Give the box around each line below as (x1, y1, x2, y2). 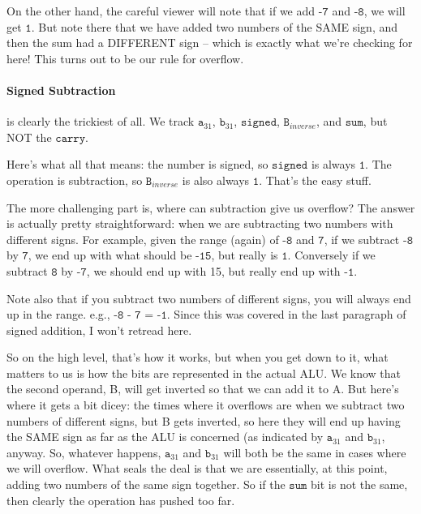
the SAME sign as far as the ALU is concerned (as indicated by (6, 428, 324, 445)
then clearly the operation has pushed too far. (6, 491, 235, 508)
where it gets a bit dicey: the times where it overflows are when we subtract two (6, 396, 405, 413)
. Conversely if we (287, 246, 376, 263)
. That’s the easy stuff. (259, 171, 372, 188)
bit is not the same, (311, 476, 408, 493)
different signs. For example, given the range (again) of (6, 230, 279, 247)
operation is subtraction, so (6, 171, 143, 188)
